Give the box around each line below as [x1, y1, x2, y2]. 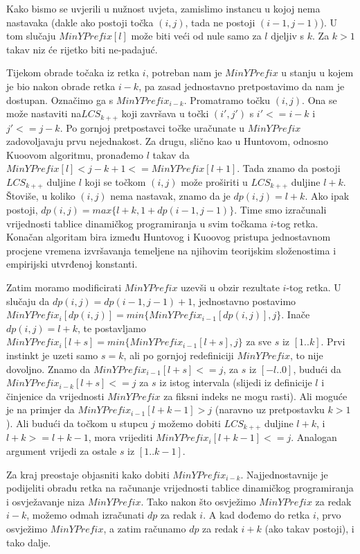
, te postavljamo [77, 320, 146, 335]
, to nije [290, 347, 323, 362]
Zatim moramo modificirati [6, 280, 122, 294]
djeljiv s [271, 28, 305, 43]
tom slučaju [6, 28, 56, 43]
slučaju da [6, 293, 50, 308]
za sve [246, 334, 272, 349]
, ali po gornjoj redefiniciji [123, 347, 234, 362]
